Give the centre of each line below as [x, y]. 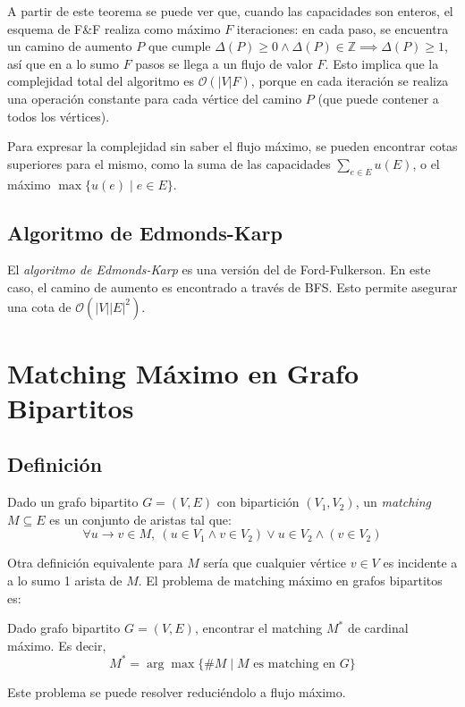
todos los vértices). [59, 116]
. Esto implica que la [382, 63]
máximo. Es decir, [57, 645]
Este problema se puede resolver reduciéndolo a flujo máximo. [177, 691]
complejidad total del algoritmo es [101, 81]
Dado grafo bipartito [64, 628]
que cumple [179, 46]
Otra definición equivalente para [95, 563]
